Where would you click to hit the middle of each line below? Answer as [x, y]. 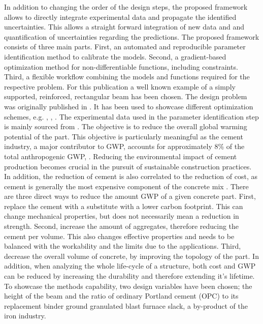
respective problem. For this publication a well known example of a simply [120, 86]
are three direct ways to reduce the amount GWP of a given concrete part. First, [130, 196]
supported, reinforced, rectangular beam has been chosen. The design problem [126, 96]
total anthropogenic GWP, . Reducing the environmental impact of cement [121, 156]
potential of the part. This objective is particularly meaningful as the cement [124, 136]
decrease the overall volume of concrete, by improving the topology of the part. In [131, 256]
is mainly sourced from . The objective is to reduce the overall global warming [126, 126]
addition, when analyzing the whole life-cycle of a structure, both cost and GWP [130, 266]
